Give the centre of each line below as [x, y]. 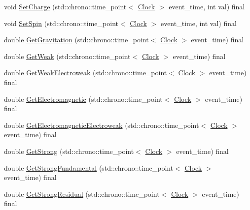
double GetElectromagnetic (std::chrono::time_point [83, 99]
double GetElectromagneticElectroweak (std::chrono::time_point [102, 125]
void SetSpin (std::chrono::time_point [61, 23]
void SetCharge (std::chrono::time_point [65, 6]
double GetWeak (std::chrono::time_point [67, 56]
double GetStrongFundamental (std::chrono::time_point [89, 167]
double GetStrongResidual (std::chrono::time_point [82, 194]
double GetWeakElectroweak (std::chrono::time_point [86, 73]
